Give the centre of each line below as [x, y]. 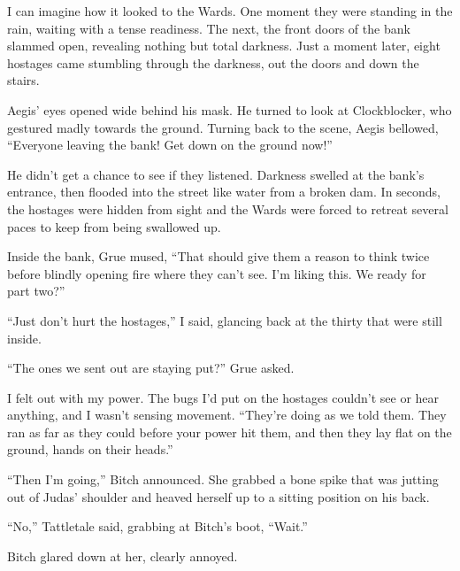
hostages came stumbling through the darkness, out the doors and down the [213, 62]
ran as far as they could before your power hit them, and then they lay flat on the [230, 432]
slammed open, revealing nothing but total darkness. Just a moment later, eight [224, 46]
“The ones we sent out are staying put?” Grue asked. [151, 368]
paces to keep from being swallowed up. [114, 226]
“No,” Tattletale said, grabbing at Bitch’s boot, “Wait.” [157, 526]
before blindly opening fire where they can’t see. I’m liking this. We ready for [217, 273]
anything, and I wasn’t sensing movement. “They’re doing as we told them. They [227, 415]
